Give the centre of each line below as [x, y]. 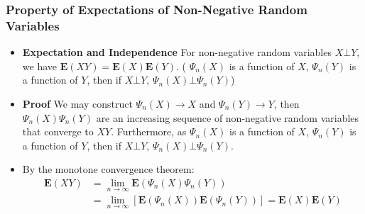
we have [39, 66]
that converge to [58, 131]
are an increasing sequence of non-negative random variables [228, 117]
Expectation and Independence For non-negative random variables [177, 52]
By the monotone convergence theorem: [108, 169]
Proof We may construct [77, 103]
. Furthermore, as [149, 131]
